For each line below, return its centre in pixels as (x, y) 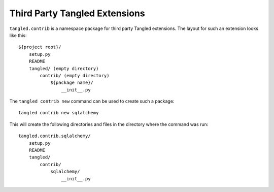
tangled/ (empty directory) (64, 68)
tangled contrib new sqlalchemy (59, 113)
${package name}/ (72, 83)
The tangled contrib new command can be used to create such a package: (92, 101)
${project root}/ (40, 47)
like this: (18, 35)
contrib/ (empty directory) (75, 75)
